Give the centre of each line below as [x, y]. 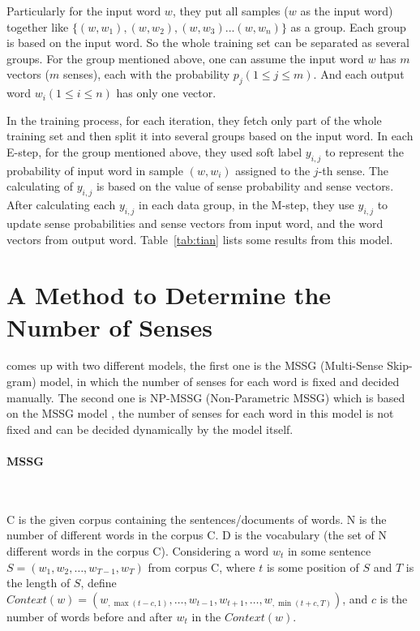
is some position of [313, 567]
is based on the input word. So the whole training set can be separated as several [208, 43]
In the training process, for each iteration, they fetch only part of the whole [194, 120]
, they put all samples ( [230, 11]
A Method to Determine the [169, 295]
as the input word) [347, 11]
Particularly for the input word [84, 11]
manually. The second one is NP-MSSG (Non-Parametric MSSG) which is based [206, 397]
